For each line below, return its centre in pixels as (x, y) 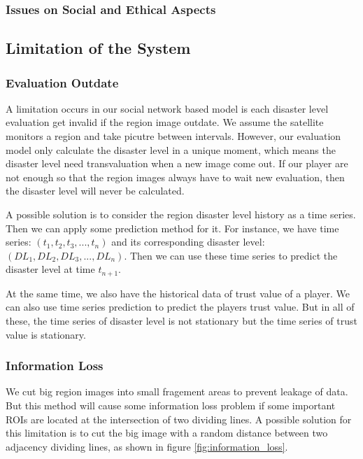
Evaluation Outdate (62, 82)
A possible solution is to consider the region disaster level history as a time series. (181, 214)
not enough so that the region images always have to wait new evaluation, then (175, 177)
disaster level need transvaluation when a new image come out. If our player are (177, 163)
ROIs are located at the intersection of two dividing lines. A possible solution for (179, 419)
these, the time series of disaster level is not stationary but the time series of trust (181, 321)
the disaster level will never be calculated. (95, 191)
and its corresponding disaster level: (188, 242)
